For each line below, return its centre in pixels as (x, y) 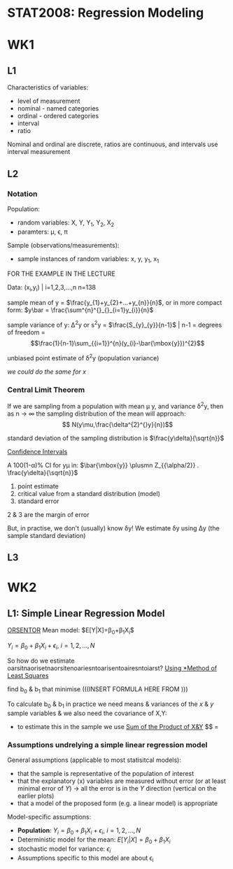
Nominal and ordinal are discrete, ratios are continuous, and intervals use (113, 144)
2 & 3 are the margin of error (48, 514)
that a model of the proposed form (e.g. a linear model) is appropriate (118, 803)
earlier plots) (36, 796)
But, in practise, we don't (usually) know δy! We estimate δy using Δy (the (113, 528)
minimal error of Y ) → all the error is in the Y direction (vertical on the (117, 789)
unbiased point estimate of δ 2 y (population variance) (83, 357)
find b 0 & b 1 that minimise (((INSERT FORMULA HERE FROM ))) (98, 690)
